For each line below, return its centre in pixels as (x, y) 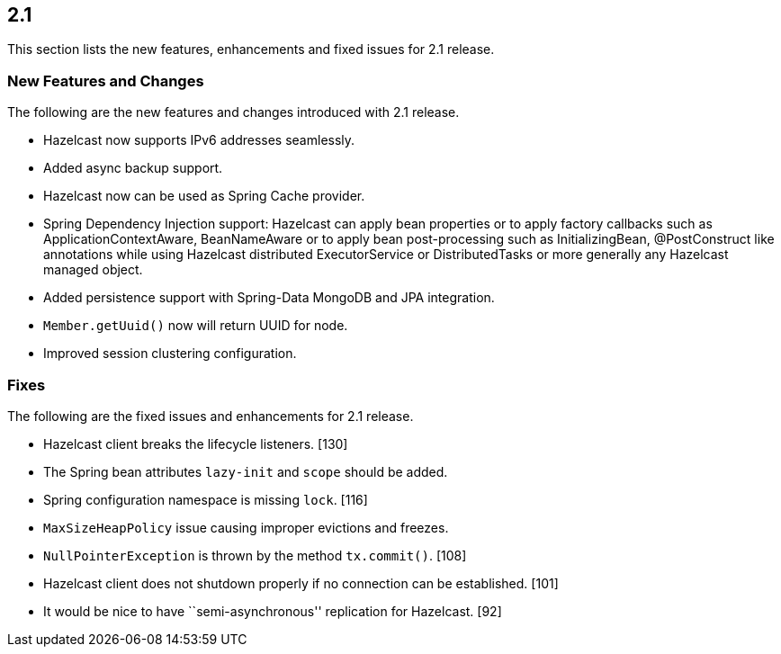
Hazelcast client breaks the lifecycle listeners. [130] (196, 443)
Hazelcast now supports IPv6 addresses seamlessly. (199, 140)
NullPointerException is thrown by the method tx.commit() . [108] (255, 555)
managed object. (93, 270)
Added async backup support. (133, 168)
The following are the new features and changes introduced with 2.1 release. (233, 112)
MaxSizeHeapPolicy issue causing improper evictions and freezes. (246, 527)
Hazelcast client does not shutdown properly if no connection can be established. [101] (301, 583)
